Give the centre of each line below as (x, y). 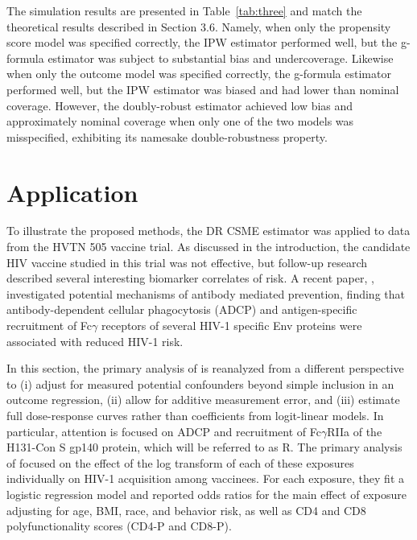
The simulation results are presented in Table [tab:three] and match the (184, 10)
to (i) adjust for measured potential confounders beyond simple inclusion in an (200, 383)
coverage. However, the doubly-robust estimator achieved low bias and (180, 105)
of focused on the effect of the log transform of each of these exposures (180, 462)
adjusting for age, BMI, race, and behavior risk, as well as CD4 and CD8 (186, 510)
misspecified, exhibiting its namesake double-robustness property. (167, 136)
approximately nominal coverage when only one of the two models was (180, 121)
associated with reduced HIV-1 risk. (95, 341)
